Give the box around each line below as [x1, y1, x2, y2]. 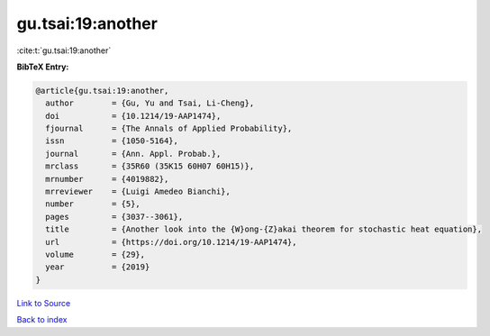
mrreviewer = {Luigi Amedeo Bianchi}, [45, 186, 231, 197]
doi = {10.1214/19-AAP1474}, [45, 111, 222, 121]
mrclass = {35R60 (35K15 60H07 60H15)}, [45, 161, 255, 171]
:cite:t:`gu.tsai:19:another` [16, 45, 112, 56]
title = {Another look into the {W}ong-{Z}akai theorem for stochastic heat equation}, [45, 224, 482, 234]
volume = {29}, [45, 250, 146, 259]
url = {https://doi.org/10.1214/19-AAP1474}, [45, 237, 297, 247]
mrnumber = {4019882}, [45, 174, 169, 184]
